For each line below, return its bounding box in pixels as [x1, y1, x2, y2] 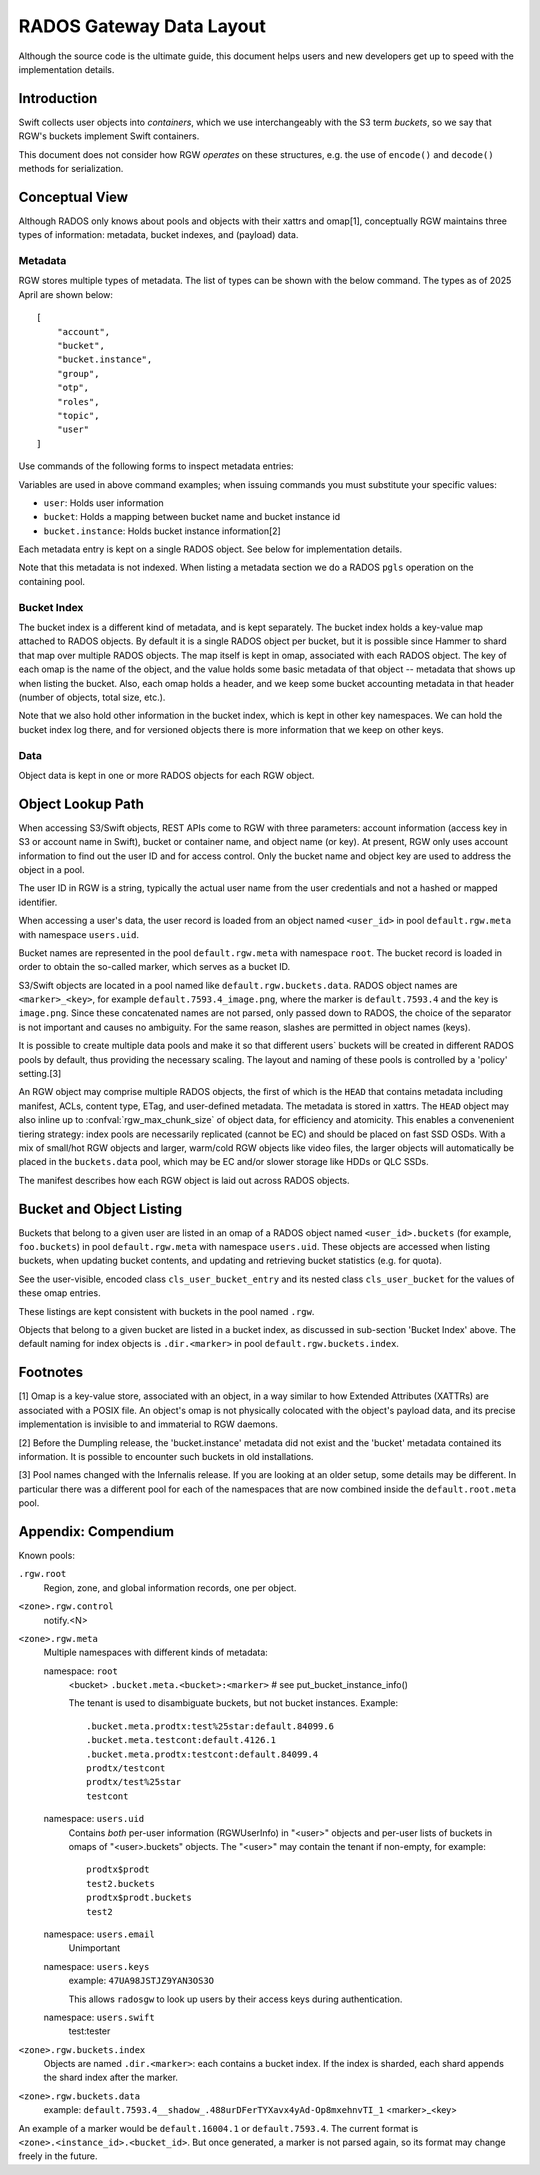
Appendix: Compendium [18, 1523, 175, 1540]
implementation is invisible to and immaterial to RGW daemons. [18, 1418, 279, 1430]
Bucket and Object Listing [18, 1200, 183, 1217]
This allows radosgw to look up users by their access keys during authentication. [68, 1993, 403, 2005]
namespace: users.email [43, 1928, 155, 1940]
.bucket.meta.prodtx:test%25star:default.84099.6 [86, 1720, 335, 1732]
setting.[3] [18, 1068, 62, 1080]
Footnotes [18, 1364, 84, 1381]
